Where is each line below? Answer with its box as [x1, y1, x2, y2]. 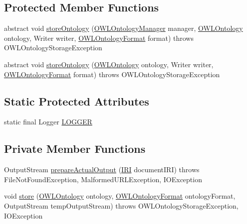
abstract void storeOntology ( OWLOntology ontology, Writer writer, [4, 59, 214, 69]
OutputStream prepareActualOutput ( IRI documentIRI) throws [4, 164, 200, 175]
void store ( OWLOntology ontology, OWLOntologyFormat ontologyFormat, [4, 191, 236, 201]
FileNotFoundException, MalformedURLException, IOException [4, 174, 202, 184]
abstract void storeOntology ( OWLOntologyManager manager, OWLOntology [4, 23, 243, 33]
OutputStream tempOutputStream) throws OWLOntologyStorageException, [4, 200, 239, 211]
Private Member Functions [4, 141, 146, 156]
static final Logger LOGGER [4, 116, 92, 127]
